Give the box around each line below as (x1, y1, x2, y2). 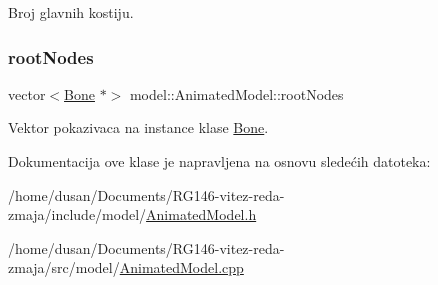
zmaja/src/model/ (8, 257, 120, 278)
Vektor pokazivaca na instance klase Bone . (8, 117, 269, 138)
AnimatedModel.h (146, 204, 257, 225)
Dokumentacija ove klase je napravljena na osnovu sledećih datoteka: (8, 151, 431, 171)
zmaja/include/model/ (8, 204, 147, 225)
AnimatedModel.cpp (119, 257, 244, 278)
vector (8, 83, 46, 104)
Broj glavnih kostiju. (8, 2, 134, 22)
